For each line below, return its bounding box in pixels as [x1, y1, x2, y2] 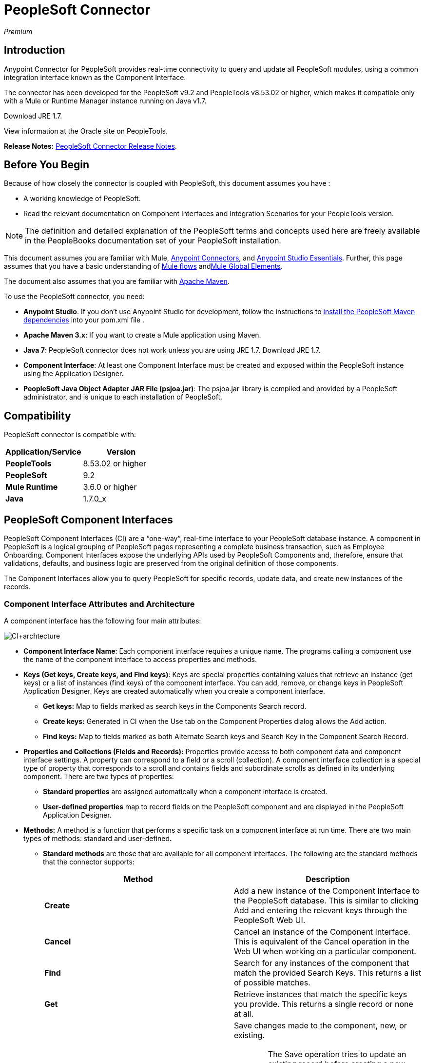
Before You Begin [4, 159, 90, 171]
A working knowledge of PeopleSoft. [23, 194, 141, 203]
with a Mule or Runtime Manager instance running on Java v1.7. [4, 96, 207, 105]
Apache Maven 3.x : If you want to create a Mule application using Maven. [23, 331, 261, 340]
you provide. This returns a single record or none [234, 999, 413, 1009]
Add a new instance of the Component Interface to [234, 885, 420, 896]
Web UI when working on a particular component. [234, 946, 416, 956]
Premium [4, 27, 33, 36]
